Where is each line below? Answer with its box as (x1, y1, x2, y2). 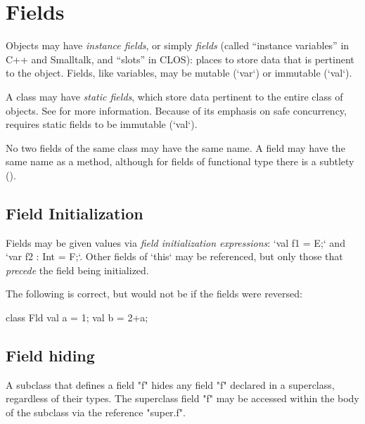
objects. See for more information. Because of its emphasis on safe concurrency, (6, 103, 347, 117)
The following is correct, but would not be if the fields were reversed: (6, 286, 302, 301)
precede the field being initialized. (6, 262, 149, 277)
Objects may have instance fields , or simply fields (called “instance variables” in (6, 38, 350, 53)
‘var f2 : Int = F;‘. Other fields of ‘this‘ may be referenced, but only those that (6, 249, 343, 264)
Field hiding (6, 345, 95, 366)
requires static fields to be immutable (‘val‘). (6, 117, 198, 131)
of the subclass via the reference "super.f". (6, 405, 186, 420)
